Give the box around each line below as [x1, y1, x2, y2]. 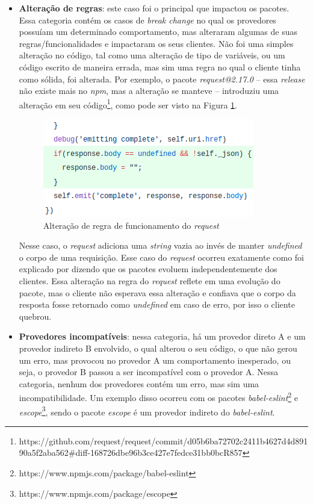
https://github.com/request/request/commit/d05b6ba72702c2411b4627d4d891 [19, 434, 308, 447]
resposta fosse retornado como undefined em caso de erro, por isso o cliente [19, 298, 295, 311]
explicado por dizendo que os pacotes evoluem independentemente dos [19, 263, 277, 275]
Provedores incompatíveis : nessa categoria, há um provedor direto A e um [19, 330, 306, 343]
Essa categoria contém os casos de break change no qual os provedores [19, 13, 276, 26]
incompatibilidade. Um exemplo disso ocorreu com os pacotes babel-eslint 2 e [19, 390, 299, 403]
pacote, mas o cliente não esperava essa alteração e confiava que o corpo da [19, 286, 296, 299]
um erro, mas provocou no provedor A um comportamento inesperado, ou [19, 353, 291, 366]
